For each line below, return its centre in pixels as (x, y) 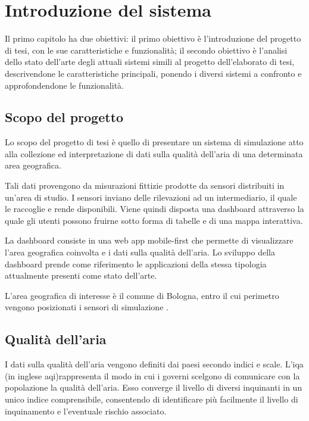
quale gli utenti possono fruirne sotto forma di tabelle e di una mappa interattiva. (154, 220)
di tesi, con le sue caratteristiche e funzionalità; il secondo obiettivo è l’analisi (146, 50)
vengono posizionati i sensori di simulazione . (87, 307)
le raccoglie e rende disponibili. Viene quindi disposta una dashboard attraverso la (154, 209)
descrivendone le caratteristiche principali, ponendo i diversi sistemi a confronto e (153, 73)
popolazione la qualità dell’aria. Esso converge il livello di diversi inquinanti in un (154, 387)
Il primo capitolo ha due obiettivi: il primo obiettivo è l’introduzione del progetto (153, 38)
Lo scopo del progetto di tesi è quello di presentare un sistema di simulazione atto (154, 142)
